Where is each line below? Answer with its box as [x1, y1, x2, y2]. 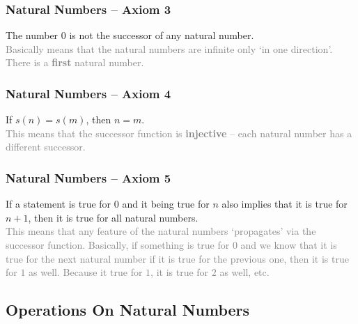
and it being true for [122, 196, 210, 211]
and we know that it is [240, 238, 337, 252]
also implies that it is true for [221, 196, 348, 211]
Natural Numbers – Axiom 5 [6, 169, 171, 186]
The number [6, 28, 59, 43]
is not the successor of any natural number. [69, 28, 254, 43]
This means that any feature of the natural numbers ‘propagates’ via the [6, 224, 316, 238]
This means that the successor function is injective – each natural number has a [6, 125, 352, 140]
